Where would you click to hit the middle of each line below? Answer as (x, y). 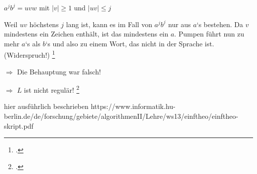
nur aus (179, 24)
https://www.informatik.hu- (133, 106)
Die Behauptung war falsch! (59, 71)
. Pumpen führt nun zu (209, 34)
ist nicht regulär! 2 (52, 89)
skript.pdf (19, 125)
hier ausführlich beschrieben (46, 106)
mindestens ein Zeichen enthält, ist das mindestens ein (86, 34)
